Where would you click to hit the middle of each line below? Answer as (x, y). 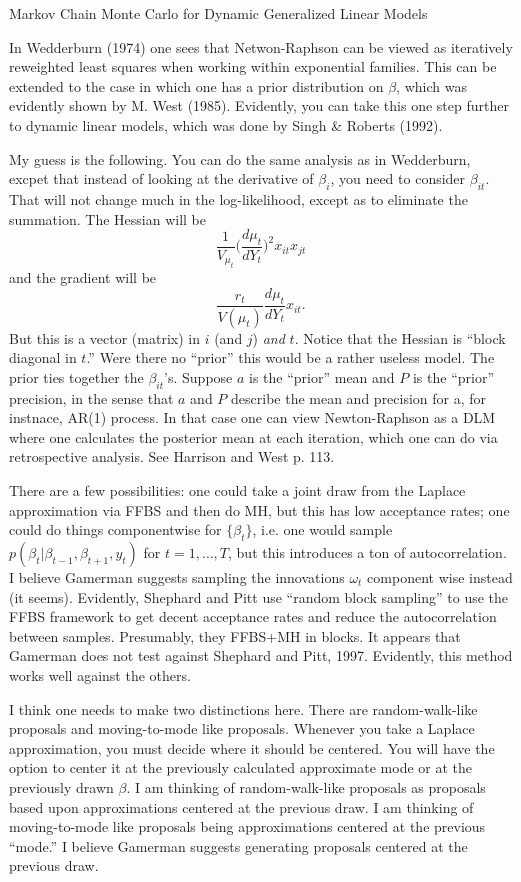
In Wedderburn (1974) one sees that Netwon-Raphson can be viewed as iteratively (261, 46)
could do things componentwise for (115, 529)
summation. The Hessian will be (107, 218)
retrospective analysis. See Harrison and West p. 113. (172, 456)
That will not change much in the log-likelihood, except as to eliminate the (238, 198)
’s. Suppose (198, 376)
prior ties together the (76, 376)
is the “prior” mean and (322, 376)
